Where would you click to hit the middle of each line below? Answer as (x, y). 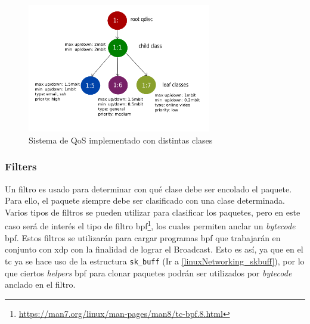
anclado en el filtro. (40, 284)
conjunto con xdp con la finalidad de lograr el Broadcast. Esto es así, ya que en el (154, 249)
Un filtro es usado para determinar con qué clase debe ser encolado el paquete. (148, 189)
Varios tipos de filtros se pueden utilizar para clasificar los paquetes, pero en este (153, 212)
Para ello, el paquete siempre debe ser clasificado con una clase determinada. (145, 200)
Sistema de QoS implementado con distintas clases (121, 140)
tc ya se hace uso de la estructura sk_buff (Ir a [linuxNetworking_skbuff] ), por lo (155, 261)
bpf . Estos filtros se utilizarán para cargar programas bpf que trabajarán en (143, 237)
